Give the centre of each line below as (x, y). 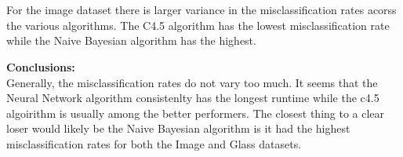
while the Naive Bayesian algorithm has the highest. (131, 40)
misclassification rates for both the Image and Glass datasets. (154, 143)
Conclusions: (41, 66)
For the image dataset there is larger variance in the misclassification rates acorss (201, 10)
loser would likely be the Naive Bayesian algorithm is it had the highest (178, 128)
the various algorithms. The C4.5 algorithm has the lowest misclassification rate (198, 25)
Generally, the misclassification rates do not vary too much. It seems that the (192, 82)
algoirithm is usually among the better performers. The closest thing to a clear (196, 113)
